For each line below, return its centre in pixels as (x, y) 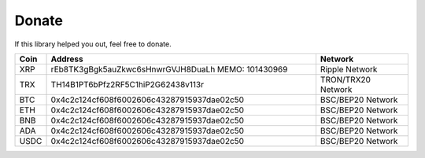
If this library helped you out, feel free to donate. (93, 44)
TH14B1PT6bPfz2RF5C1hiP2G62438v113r (128, 84)
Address (67, 59)
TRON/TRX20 (346, 79)
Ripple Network (349, 69)
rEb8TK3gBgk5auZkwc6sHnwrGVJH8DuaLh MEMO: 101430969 (169, 69)
